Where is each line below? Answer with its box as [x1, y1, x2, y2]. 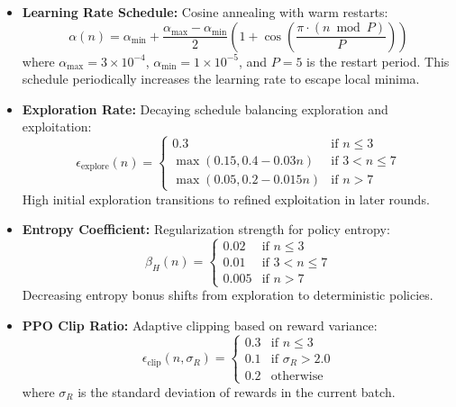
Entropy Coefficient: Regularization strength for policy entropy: [22, 220, 390, 239]
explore [81, 162, 109, 172]
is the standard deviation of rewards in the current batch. [78, 382, 396, 401]
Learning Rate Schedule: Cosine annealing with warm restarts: [22, 3, 388, 21]
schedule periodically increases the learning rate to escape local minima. [22, 69, 420, 88]
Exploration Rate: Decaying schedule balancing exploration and [22, 99, 388, 118]
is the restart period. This [306, 51, 450, 70]
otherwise [270, 370, 324, 384]
